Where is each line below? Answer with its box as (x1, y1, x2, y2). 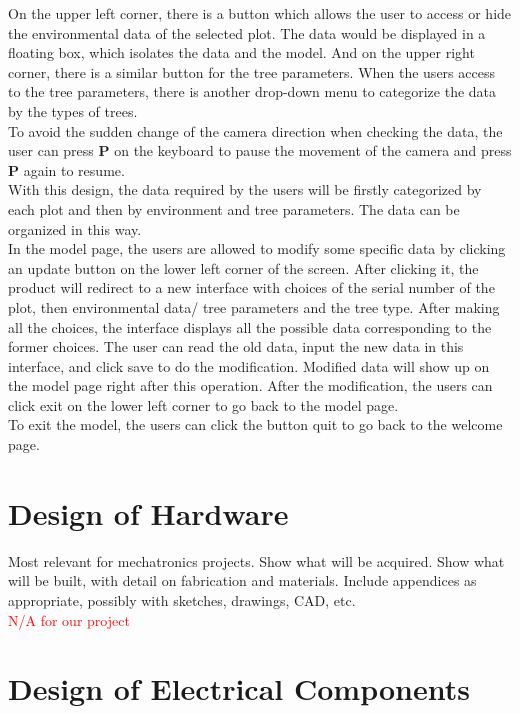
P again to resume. (8, 159, 125, 180)
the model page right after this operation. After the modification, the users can (8, 375, 493, 396)
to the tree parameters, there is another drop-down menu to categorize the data (8, 81, 497, 102)
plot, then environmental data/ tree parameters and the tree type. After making (8, 296, 500, 317)
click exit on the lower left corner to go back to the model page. (8, 394, 399, 415)
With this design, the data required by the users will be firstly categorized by (8, 179, 482, 200)
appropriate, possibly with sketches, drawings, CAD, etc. (8, 589, 356, 610)
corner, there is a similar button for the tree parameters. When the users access (8, 61, 495, 82)
